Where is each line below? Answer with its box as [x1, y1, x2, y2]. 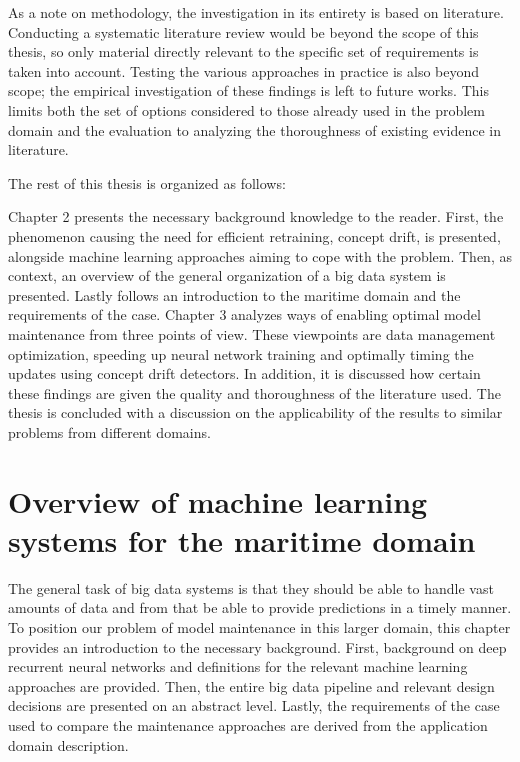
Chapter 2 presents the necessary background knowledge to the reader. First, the [8, 206, 504, 227]
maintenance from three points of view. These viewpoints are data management [8, 323, 496, 344]
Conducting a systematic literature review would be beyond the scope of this [8, 21, 479, 42]
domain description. [8, 734, 129, 755]
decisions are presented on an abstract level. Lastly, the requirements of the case [8, 695, 500, 716]
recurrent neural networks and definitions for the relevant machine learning [8, 656, 468, 677]
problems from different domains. [8, 421, 211, 442]
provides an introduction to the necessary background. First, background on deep [8, 636, 507, 657]
